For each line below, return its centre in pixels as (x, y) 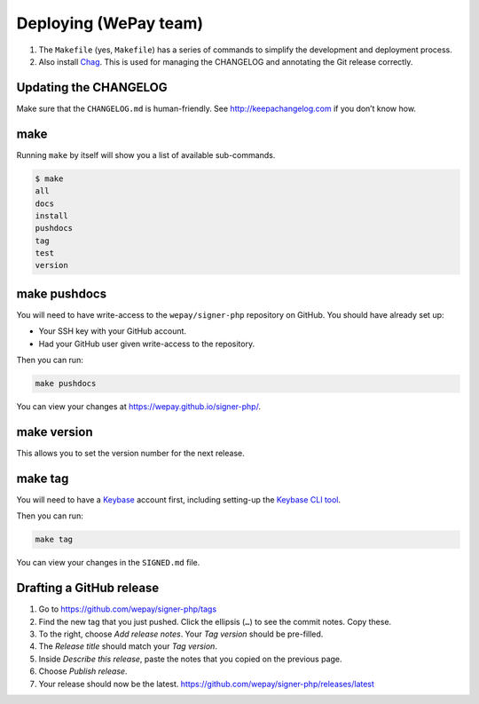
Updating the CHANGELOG (92, 87)
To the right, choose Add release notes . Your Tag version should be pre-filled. (181, 634)
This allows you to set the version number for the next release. (130, 454)
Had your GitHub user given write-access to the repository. (147, 344)
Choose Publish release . (83, 671)
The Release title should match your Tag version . (128, 646)
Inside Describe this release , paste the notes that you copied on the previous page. (190, 659)
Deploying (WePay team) (110, 23)
